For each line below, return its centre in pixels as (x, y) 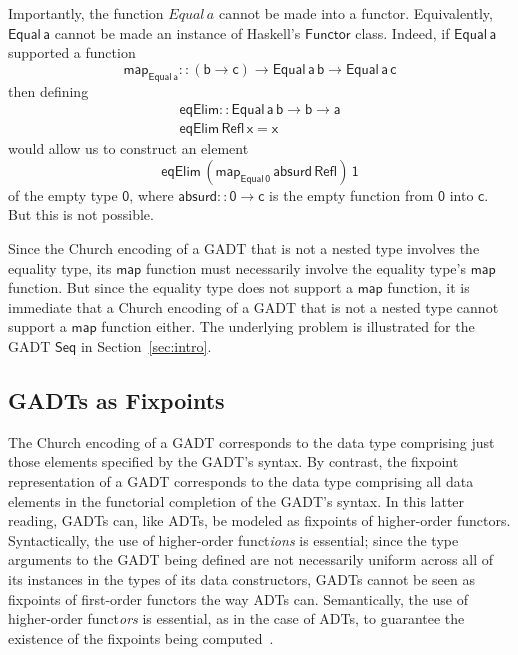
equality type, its (60, 267)
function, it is (428, 287)
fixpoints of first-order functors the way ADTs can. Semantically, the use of (238, 598)
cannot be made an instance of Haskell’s (177, 32)
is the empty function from (351, 194)
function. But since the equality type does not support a (181, 287)
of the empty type (63, 194)
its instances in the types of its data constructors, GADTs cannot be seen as (241, 578)
